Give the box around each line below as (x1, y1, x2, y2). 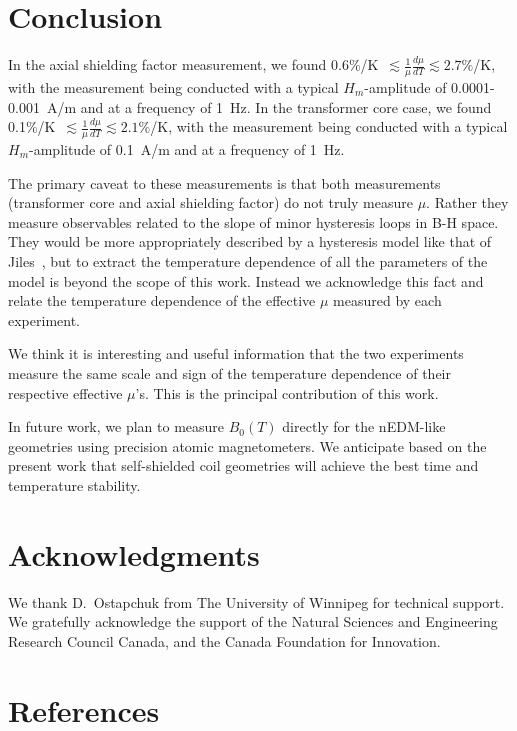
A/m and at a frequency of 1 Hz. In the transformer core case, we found (46, 96, 492, 117)
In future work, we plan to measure (8, 416, 225, 437)
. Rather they (426, 192, 509, 213)
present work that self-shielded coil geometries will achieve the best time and (8, 455, 479, 476)
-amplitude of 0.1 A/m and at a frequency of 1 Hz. (29, 138, 345, 159)
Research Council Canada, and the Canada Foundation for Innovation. (8, 630, 441, 651)
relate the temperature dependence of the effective (8, 290, 316, 311)
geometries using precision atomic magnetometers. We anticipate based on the (8, 435, 487, 456)
